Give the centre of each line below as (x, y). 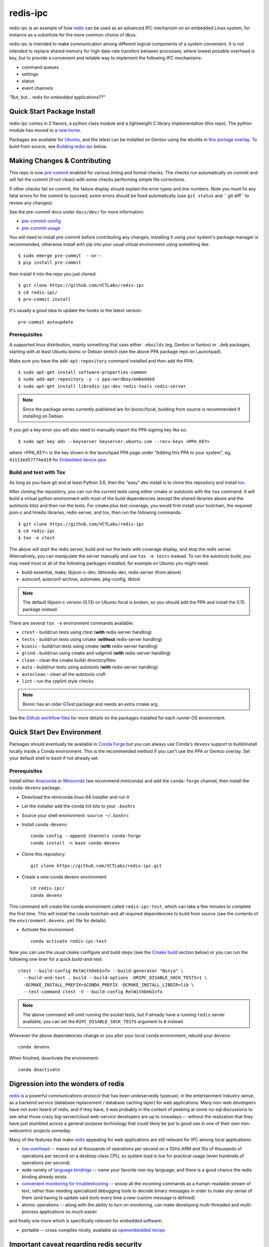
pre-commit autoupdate (46, 322)
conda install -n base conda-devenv (75, 843)
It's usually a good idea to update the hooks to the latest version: (75, 311)
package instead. (40, 609)
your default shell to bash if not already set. (54, 758)
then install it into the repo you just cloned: (53, 274)
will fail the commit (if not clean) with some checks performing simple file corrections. (97, 180)
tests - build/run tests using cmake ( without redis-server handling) (92, 639)
